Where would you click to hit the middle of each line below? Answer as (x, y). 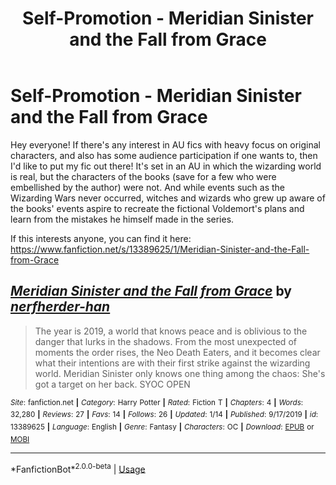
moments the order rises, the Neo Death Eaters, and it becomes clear (177, 352)
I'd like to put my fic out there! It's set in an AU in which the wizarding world (166, 166)
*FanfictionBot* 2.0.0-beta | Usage (78, 468)
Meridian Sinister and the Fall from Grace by (151, 291)
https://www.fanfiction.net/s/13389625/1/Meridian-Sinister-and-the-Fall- (160, 249)
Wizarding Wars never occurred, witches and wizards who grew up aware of (168, 198)
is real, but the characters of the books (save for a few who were (143, 176)
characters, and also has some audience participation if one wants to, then (164, 155)
